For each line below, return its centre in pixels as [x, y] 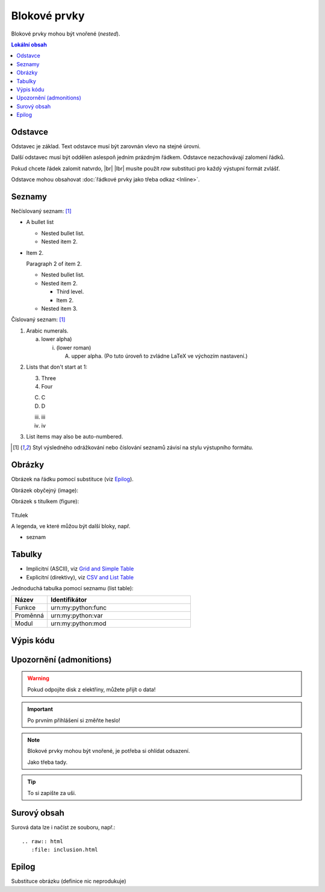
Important [40, 709]
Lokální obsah [29, 45]
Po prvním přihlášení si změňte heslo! [74, 720]
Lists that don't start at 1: [57, 367]
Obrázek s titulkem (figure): [45, 501]
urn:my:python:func [79, 608]
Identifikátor [69, 600]
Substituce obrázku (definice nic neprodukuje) [69, 881]
